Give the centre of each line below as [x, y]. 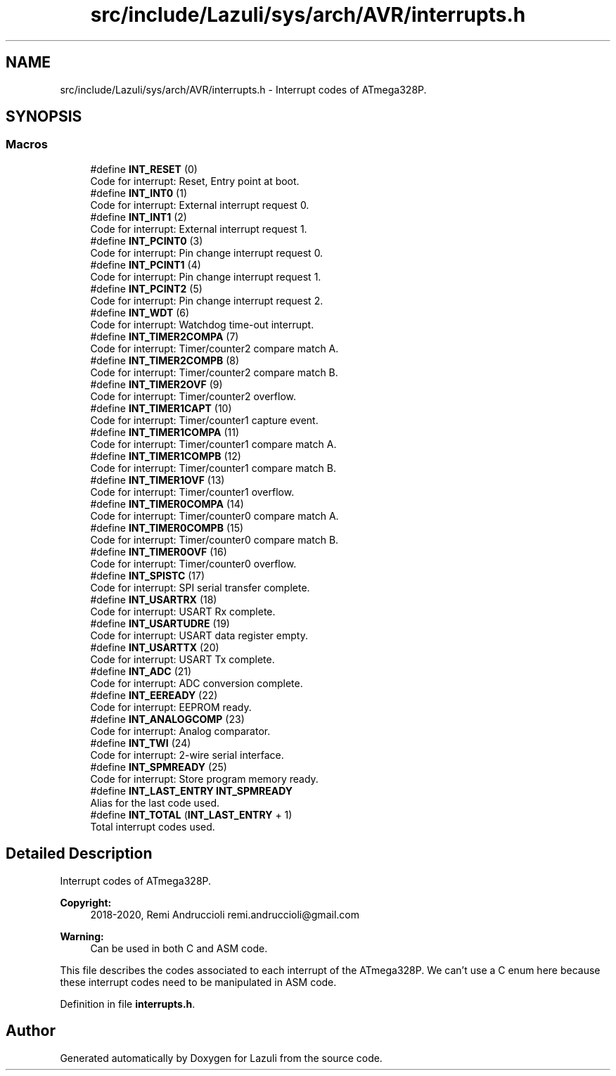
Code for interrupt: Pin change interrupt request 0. [207, 252]
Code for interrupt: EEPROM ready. [171, 707]
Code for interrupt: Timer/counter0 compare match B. [214, 539]
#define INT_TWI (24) [141, 743]
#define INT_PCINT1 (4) [146, 264]
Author [31, 1031]
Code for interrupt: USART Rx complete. [183, 611]
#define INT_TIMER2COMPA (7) [165, 336]
